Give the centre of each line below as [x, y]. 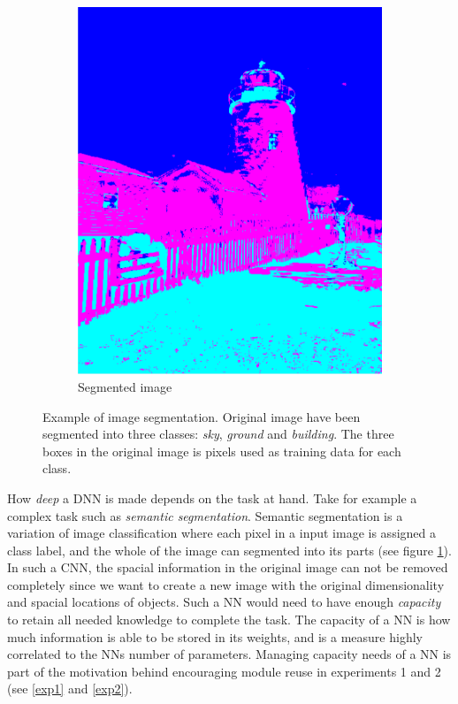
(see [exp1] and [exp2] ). [70, 689]
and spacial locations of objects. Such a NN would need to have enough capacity [224, 602]
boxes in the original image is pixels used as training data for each [222, 451]
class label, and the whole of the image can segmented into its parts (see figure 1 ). [229, 550]
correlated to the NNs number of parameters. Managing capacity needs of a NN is [229, 654]
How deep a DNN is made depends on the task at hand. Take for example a [212, 497]
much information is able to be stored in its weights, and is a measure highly [215, 636]
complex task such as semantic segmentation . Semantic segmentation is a [205, 515]
